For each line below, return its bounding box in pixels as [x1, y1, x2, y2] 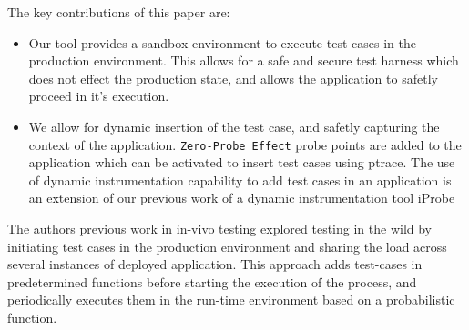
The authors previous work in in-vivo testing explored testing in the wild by [7, 219, 433, 237]
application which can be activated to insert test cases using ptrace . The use [28, 153, 455, 172]
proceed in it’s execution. [28, 86, 169, 105]
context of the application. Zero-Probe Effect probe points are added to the [28, 135, 462, 154]
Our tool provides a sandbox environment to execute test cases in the [28, 33, 416, 52]
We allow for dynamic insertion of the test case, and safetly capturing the [28, 116, 440, 135]
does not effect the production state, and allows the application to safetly [28, 68, 438, 87]
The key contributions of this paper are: [7, 3, 230, 21]
